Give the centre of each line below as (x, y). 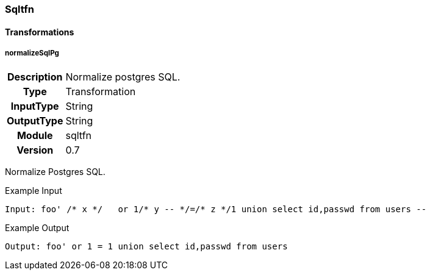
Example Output (37, 228)
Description (35, 77)
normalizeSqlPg (32, 53)
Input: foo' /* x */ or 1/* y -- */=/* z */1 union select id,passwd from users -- (216, 209)
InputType (35, 106)
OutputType (35, 121)
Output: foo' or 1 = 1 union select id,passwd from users (146, 247)
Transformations (40, 32)
